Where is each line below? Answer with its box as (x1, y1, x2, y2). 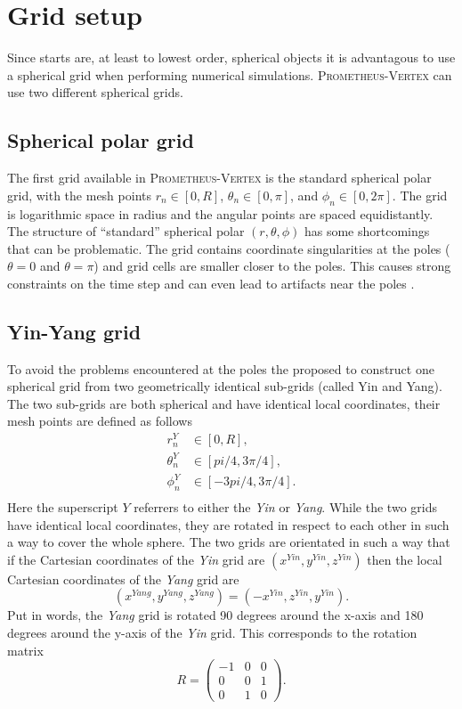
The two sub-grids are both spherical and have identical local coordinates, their (7, 394, 441, 412)
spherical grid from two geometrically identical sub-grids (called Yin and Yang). (7, 377, 442, 395)
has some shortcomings (304, 222, 430, 240)
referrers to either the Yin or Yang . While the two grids (134, 498, 437, 517)
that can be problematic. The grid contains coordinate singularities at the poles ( (7, 239, 450, 257)
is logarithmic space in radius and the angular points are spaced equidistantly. (7, 204, 434, 223)
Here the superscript (7, 498, 118, 517)
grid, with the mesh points (7, 185, 151, 204)
